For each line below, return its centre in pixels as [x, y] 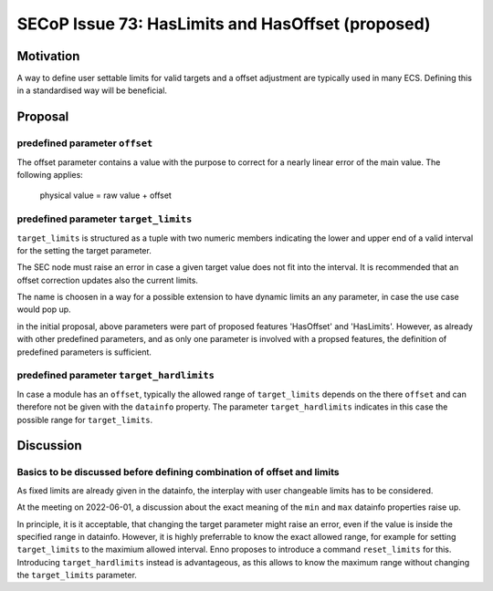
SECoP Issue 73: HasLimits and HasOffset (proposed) [224, 24]
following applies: [50, 175]
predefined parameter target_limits [105, 219]
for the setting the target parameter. [84, 250]
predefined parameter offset [85, 143]
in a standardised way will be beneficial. [92, 90]
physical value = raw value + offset [106, 195]
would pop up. [44, 309]
